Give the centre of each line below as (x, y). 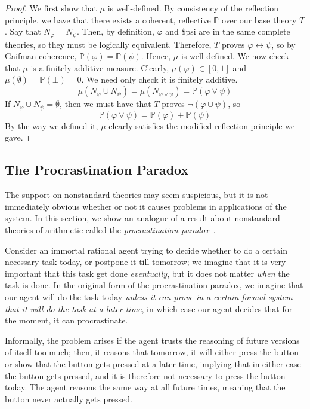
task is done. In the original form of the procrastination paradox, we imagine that (154, 285)
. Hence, (156, 56)
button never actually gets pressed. (69, 399)
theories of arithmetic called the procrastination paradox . (110, 230)
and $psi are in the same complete (228, 31)
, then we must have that (106, 104)
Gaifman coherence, (41, 56)
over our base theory (259, 19)
